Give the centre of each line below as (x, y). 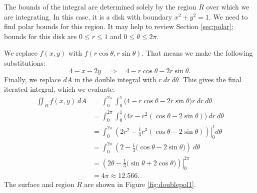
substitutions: (25, 62)
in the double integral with (115, 79)
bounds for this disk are (40, 36)
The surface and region (39, 184)
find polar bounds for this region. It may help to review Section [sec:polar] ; (119, 26)
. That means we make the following (197, 53)
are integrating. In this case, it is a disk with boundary (88, 16)
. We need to (228, 16)
